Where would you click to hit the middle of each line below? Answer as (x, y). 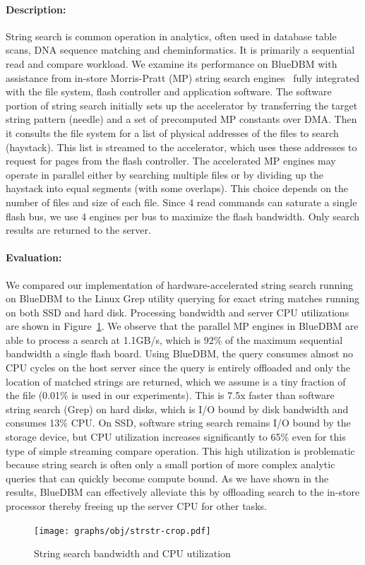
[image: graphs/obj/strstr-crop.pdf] (122, 531)
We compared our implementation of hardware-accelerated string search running (180, 284)
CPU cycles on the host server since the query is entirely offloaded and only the (178, 368)
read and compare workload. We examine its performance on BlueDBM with (172, 63)
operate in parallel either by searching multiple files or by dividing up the (164, 174)
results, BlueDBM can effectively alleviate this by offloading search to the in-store (183, 492)
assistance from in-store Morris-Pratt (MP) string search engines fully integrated (183, 77)
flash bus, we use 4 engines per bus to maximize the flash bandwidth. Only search (183, 216)
